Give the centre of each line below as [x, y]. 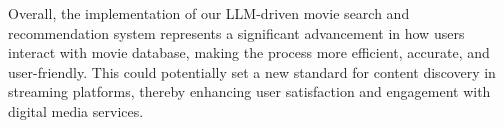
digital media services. [76, 110]
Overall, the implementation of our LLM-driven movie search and [209, 13]
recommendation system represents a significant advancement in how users [236, 32]
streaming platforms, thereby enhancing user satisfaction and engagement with [249, 91]
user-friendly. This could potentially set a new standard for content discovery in [252, 71]
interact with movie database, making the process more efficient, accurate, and [249, 52]
